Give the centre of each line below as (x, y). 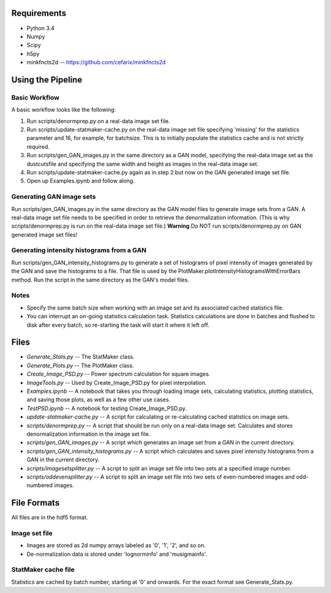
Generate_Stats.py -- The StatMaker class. (81, 357)
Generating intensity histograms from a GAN (79, 250)
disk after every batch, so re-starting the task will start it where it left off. (118, 325)
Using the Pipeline (47, 80)
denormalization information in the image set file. (88, 434)
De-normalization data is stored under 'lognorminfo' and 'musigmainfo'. (117, 554)
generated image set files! (44, 234)
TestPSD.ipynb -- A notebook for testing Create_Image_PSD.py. (107, 408)
